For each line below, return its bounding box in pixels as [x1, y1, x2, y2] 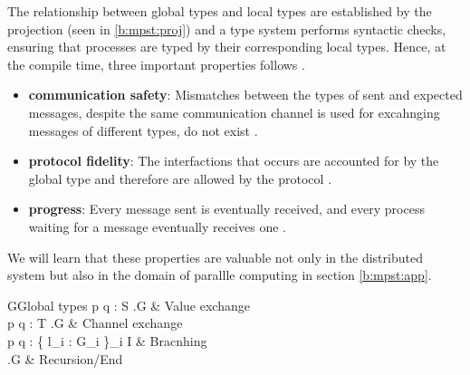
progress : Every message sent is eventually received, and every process [28, 199, 425, 218]
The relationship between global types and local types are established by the [7, 2, 432, 20]
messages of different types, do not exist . [28, 120, 258, 139]
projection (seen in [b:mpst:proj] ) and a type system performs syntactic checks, [7, 19, 446, 38]
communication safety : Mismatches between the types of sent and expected [28, 85, 463, 104]
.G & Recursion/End [7, 349, 123, 368]
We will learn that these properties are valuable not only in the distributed [7, 247, 423, 266]
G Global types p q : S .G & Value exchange [7, 295, 250, 314]
